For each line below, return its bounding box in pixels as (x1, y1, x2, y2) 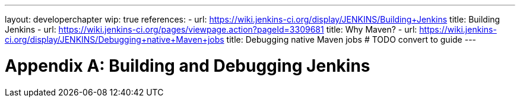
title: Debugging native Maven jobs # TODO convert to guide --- (226, 34, 477, 44)
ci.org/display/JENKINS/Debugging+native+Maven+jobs (5, 34, 224, 44)
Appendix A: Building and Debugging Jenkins (5, 55, 370, 76)
